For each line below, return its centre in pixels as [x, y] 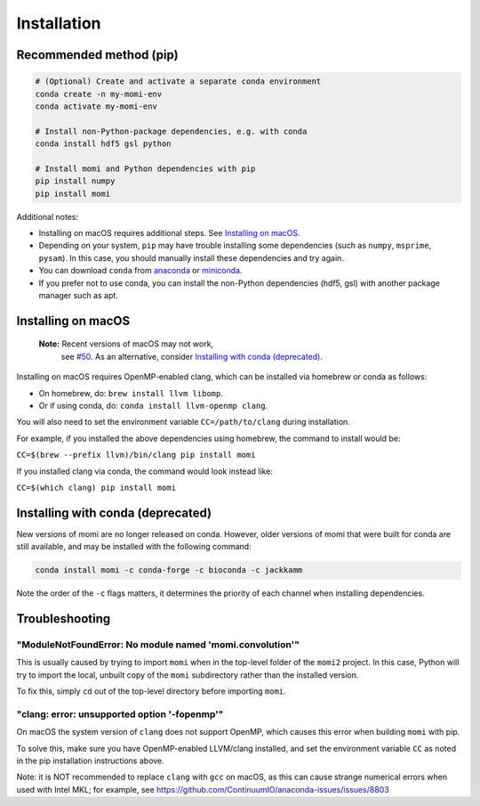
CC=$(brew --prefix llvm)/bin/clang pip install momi [136, 455]
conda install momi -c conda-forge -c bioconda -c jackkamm [169, 570]
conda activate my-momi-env [96, 106]
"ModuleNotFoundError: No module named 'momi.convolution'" [158, 644]
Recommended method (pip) [97, 55]
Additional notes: [48, 216]
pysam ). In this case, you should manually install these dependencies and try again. [191, 257]
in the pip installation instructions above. [90, 761]
